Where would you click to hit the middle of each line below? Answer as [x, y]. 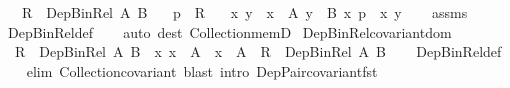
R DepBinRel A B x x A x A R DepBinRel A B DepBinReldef [258, 51]
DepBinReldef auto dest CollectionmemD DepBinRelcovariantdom [229, 31]
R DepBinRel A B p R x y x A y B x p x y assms [244, 12]
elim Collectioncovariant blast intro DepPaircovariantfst [202, 70]
